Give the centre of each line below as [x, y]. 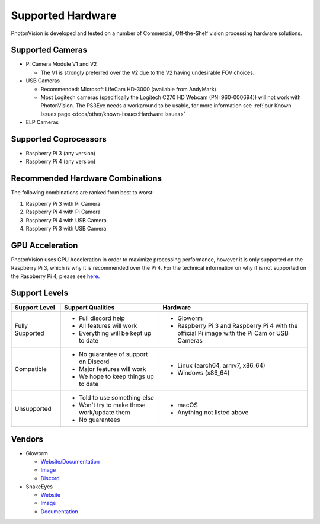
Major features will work [113, 369]
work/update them [105, 412]
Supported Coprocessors [59, 139]
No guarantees [100, 420]
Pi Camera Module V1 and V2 [61, 64]
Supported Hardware [64, 15]
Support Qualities [89, 307]
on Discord [94, 362]
